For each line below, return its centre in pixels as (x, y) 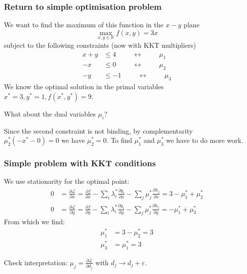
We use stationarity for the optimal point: (67, 181)
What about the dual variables (50, 113)
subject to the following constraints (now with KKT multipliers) (100, 45)
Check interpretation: (36, 262)
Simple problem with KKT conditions (80, 163)
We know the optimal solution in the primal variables (84, 87)
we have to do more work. (205, 140)
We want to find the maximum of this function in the (84, 25)
